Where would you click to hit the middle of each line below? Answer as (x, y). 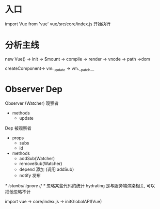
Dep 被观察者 (18, 128)
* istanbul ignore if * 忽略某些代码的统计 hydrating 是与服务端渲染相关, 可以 (80, 185)
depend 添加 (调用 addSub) (47, 169)
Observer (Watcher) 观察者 (32, 103)
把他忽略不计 (18, 192)
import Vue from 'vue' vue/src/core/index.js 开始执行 (58, 24)
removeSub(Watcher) (41, 163)
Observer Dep (34, 89)
